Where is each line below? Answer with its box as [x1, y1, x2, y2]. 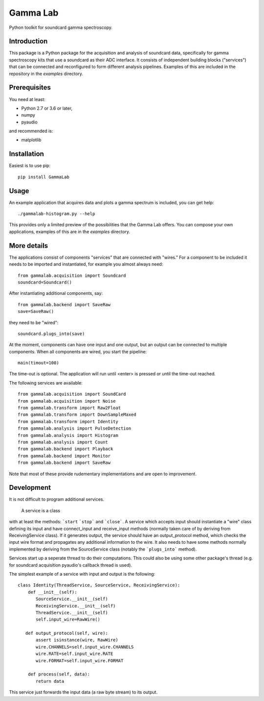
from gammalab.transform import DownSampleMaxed [18, 412, 136, 417]
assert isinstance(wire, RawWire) [36, 637, 118, 643]
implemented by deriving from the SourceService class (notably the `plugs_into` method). [9, 546, 197, 552]
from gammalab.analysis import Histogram [18, 433, 118, 438]
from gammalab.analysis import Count [18, 439, 109, 445]
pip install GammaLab [18, 174, 69, 180]
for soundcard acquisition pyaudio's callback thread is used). [9, 562, 132, 568]
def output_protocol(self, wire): [25, 630, 109, 636]
